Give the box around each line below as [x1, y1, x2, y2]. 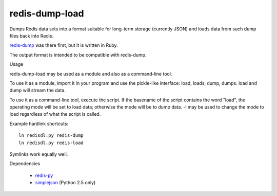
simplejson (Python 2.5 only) [35, 180, 96, 186]
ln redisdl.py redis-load [18, 139, 84, 146]
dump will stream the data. [9, 87, 66, 94]
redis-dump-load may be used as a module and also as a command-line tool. [9, 70, 172, 77]
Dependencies [9, 161, 41, 167]
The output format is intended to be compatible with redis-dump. [9, 51, 147, 58]
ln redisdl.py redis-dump [18, 133, 84, 138]
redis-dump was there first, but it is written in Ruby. [9, 42, 118, 48]
